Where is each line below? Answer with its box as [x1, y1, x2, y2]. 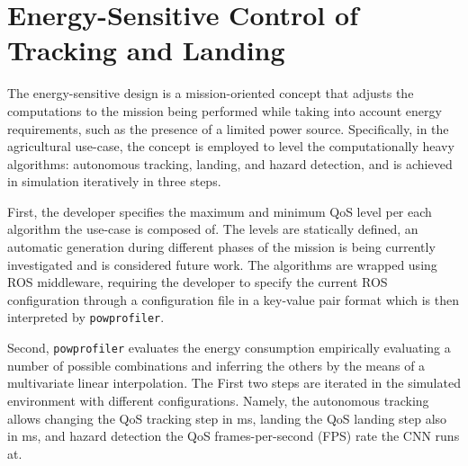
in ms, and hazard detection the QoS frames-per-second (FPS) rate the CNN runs [7, 426, 460, 445]
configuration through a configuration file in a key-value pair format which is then [7, 290, 459, 309]
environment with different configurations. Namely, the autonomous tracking [7, 390, 429, 409]
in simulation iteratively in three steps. [7, 172, 221, 191]
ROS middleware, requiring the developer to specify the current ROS [7, 273, 388, 291]
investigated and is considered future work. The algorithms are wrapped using [7, 255, 437, 273]
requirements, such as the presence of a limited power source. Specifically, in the [7, 119, 449, 138]
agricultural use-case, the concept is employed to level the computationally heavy [7, 137, 454, 156]
